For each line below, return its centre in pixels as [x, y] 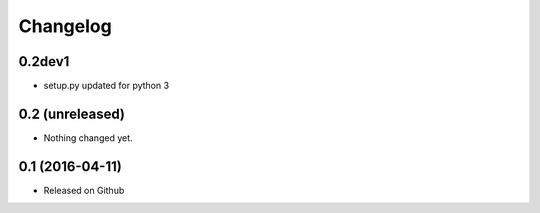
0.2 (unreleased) [71, 113]
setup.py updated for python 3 [106, 86]
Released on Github [84, 190]
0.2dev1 [44, 61]
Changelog [65, 26]
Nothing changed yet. [88, 137]
